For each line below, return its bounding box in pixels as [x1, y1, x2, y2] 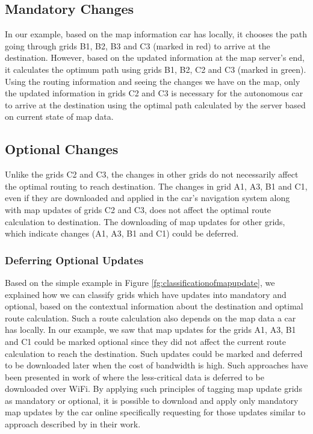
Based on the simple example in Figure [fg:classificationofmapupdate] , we [5, 276, 275, 288]
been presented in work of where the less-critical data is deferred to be [5, 370, 265, 383]
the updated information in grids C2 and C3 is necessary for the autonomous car [5, 87, 303, 99]
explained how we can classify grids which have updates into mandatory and [5, 288, 287, 300]
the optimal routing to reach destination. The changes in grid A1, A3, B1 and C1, [5, 179, 308, 192]
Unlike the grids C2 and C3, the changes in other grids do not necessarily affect [5, 168, 299, 181]
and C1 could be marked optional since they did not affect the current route [5, 335, 286, 347]
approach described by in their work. [5, 418, 141, 430]
